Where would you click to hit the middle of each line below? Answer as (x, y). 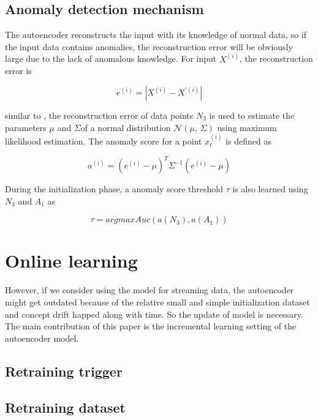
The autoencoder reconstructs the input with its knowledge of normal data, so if (156, 35)
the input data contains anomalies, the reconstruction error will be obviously (149, 46)
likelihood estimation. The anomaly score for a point (104, 141)
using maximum (247, 127)
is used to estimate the (252, 115)
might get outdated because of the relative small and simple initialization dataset (157, 302)
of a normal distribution (126, 127)
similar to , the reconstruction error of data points (99, 115)
